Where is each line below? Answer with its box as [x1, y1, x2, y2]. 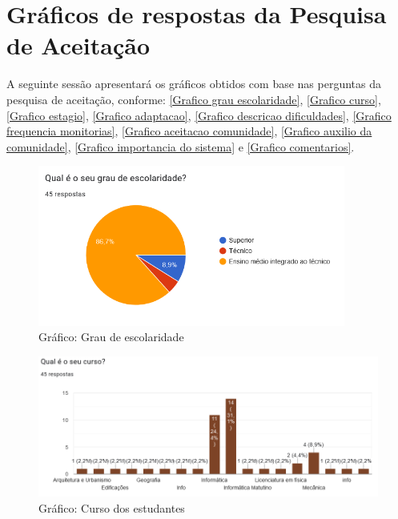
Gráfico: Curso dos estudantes [38, 499, 185, 516]
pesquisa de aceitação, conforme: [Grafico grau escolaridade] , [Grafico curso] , [6, 91, 381, 107]
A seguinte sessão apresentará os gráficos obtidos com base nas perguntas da [6, 75, 381, 92]
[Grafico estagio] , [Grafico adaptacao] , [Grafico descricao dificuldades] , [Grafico [6, 107, 392, 123]
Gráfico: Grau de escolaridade [38, 328, 184, 345]
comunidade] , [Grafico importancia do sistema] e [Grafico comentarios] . [6, 138, 355, 155]
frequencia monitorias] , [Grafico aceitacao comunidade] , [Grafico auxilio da [6, 123, 372, 139]
